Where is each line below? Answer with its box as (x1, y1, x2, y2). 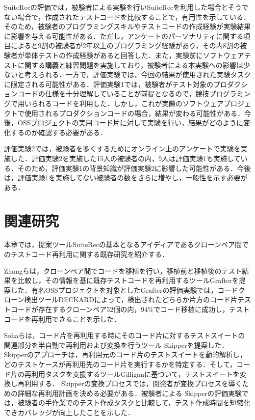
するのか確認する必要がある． (10, 127, 107, 137)
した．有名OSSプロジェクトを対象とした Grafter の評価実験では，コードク (10, 284, 245, 295)
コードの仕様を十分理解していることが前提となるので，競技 (17, 88, 209, 99)
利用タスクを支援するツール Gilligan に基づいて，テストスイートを (31, 368, 240, 379)
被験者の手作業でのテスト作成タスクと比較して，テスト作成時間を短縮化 (17, 397, 251, 408)
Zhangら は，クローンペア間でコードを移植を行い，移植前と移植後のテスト (4, 265, 242, 276)
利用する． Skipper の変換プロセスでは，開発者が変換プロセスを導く (24, 378, 242, 389)
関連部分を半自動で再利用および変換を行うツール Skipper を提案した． (4, 339, 229, 350)
